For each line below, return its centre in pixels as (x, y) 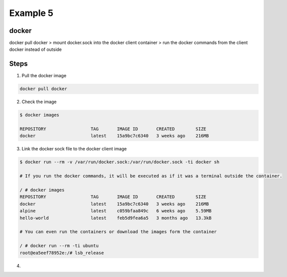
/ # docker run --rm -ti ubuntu (59, 246)
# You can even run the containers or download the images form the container (118, 232)
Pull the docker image (44, 76)
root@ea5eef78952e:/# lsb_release (62, 253)
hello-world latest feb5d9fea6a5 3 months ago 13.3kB (116, 218)
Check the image (39, 102)
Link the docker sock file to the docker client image (74, 149)
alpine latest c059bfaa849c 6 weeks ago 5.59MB (116, 211)
